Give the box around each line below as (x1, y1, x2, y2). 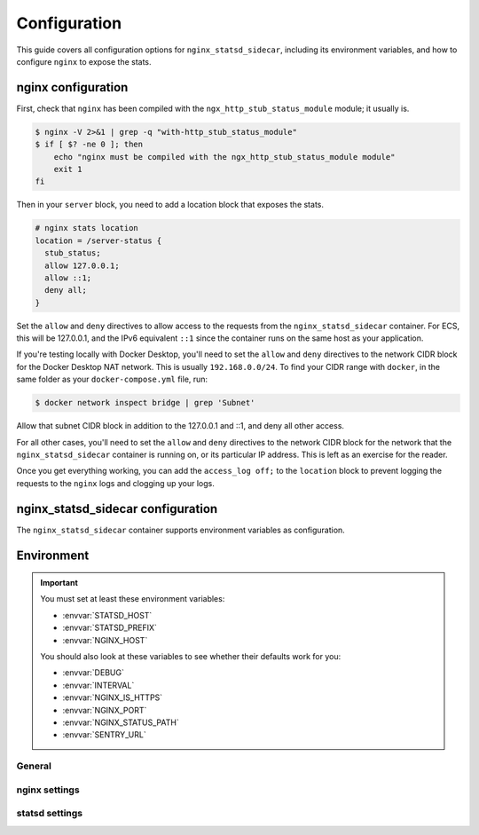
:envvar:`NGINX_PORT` (62, 705, 147, 715)
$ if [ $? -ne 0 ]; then (35, 139, 144, 150)
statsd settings (16, 807, 83, 820)
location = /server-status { (35, 235, 162, 246)
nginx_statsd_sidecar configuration (16, 501, 218, 516)
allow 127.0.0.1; (44, 260, 120, 271)
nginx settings (16, 784, 80, 796)
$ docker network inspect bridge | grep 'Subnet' (35, 398, 255, 408)
